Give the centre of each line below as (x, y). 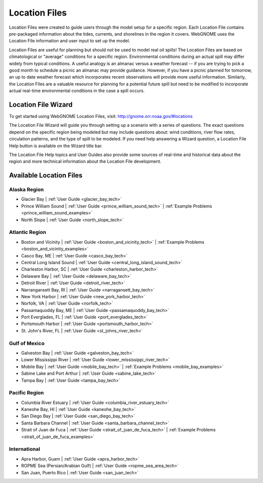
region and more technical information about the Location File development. (85, 161)
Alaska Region (26, 190)
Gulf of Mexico (27, 343)
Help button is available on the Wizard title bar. (56, 146)
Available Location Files (46, 175)
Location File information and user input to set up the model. (70, 41)
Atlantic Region (28, 232)
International (25, 449)
